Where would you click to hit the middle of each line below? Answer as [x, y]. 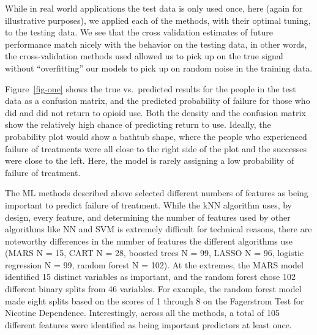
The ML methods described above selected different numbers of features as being [157, 193]
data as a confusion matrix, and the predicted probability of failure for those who [158, 101]
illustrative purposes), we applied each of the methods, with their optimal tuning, [158, 20]
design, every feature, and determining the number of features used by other [148, 217]
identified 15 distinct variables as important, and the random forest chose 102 [150, 277]
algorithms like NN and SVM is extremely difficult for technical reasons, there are [158, 229]
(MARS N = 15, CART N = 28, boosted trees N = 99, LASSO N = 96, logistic [155, 253]
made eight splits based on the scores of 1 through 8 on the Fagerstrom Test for [155, 300]
